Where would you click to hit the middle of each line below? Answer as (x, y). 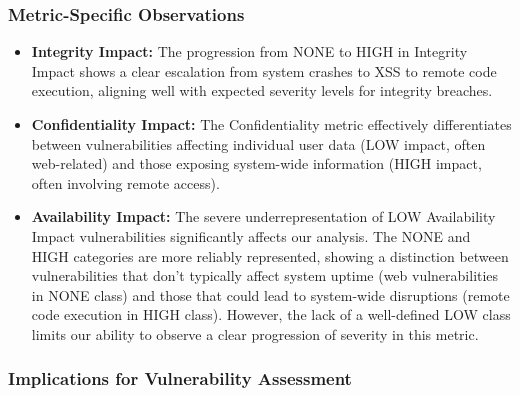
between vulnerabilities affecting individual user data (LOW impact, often (258, 143)
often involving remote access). (125, 182)
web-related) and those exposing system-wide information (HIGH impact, (256, 163)
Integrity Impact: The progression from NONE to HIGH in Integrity (249, 51)
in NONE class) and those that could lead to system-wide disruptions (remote (270, 294)
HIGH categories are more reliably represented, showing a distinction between (270, 255)
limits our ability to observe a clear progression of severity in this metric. (255, 333)
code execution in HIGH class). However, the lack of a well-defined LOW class (271, 314)
